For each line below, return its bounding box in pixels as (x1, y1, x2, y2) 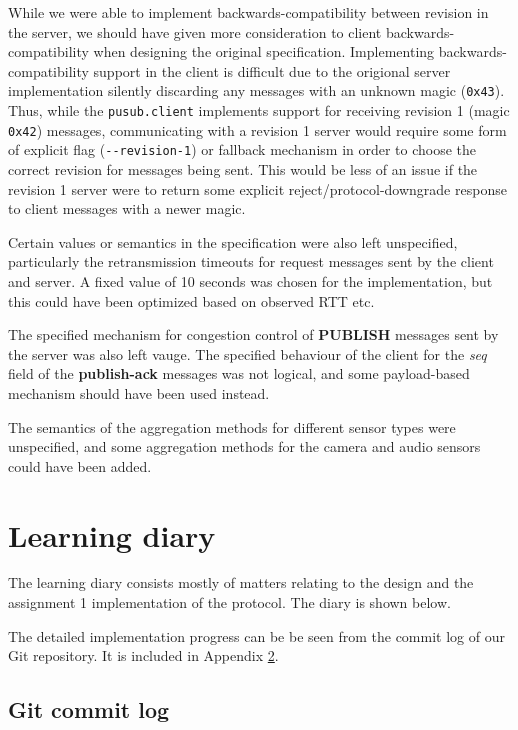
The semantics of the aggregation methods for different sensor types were (8, 416, 456, 437)
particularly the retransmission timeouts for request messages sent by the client (8, 251, 494, 272)
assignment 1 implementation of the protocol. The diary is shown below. (8, 592, 451, 613)
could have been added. (8, 455, 152, 476)
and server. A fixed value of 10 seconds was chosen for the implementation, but (8, 270, 493, 291)
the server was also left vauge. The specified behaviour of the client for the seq (8, 343, 487, 364)
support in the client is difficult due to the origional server (93, 60, 451, 81)
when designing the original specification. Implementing (93, 41, 435, 62)
